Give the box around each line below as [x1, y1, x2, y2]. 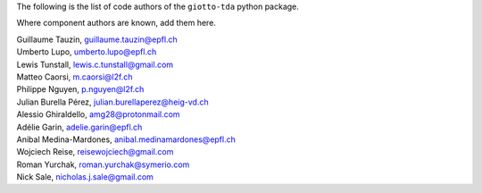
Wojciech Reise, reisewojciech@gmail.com [16, 147, 174, 157]
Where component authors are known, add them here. [16, 18, 216, 29]
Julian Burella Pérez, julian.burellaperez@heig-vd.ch [16, 96, 209, 107]
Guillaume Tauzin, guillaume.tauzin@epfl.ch [16, 34, 178, 45]
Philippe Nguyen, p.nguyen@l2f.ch [16, 84, 145, 95]
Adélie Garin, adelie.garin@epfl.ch [16, 122, 143, 132]
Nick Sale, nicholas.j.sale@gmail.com [16, 172, 154, 182]
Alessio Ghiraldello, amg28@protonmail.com [16, 109, 180, 120]
